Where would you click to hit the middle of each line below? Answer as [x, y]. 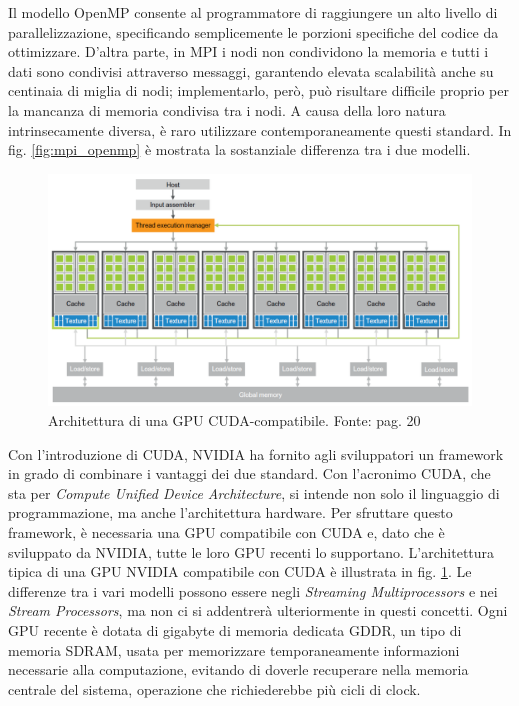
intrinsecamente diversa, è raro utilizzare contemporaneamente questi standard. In [260, 129]
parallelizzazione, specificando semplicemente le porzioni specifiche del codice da [253, 31]
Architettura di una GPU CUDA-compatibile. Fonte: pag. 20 [234, 420]
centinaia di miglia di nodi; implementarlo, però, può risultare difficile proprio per [258, 90]
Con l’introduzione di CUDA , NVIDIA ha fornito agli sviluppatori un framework [256, 453]
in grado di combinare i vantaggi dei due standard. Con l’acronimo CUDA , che [249, 473]
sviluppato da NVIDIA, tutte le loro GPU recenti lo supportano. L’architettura [251, 551]
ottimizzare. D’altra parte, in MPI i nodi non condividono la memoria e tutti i [248, 51]
